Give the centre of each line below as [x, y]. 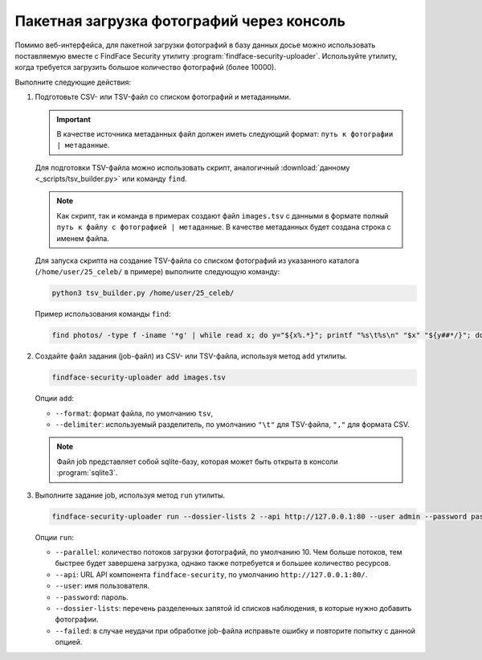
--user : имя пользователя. [102, 586]
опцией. [69, 642]
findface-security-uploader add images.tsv [139, 377]
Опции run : [55, 537]
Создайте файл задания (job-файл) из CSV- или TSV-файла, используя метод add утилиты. [191, 356]
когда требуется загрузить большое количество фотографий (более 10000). [145, 68]
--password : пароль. [92, 597]
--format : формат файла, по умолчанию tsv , [134, 413]
